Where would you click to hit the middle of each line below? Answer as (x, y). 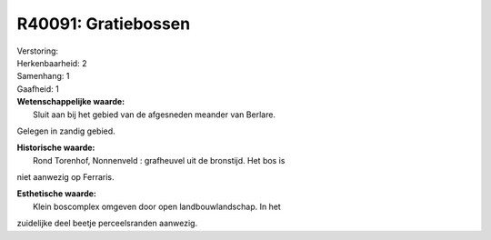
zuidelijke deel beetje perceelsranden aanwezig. (107, 224)
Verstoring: (38, 51)
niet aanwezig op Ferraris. (65, 177)
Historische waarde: (56, 148)
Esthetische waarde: (57, 194)
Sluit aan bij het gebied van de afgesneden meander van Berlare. (155, 115)
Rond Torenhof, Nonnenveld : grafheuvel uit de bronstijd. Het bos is (159, 160)
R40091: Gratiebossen (104, 24)
